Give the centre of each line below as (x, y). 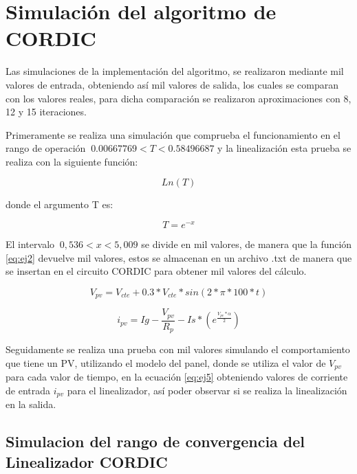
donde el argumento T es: (60, 204)
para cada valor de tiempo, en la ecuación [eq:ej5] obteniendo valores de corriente (177, 377)
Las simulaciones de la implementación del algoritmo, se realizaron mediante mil (175, 71)
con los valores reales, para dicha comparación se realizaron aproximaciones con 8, (178, 98)
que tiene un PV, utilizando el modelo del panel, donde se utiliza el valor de (166, 362)
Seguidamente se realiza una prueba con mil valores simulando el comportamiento (178, 349)
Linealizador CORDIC (87, 461)
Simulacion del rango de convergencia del (155, 441)
